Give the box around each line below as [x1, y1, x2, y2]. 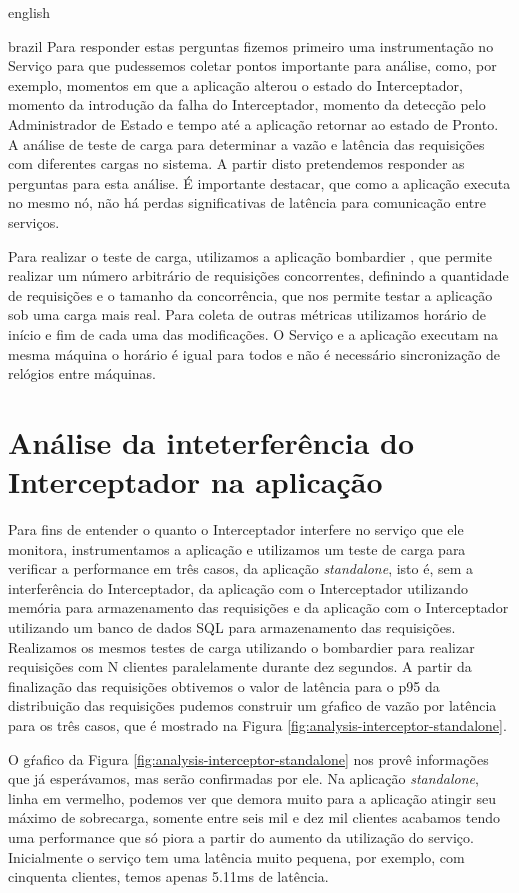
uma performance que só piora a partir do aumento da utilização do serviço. [8, 826, 474, 847]
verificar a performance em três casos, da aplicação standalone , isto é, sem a [8, 558, 474, 579]
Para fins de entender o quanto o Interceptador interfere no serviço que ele [8, 519, 464, 539]
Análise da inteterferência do [8, 421, 415, 462]
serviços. [8, 211, 60, 232]
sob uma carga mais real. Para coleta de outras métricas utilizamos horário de [8, 304, 486, 325]
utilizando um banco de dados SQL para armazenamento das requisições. [8, 616, 456, 637]
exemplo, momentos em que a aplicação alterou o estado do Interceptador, [8, 74, 463, 95]
